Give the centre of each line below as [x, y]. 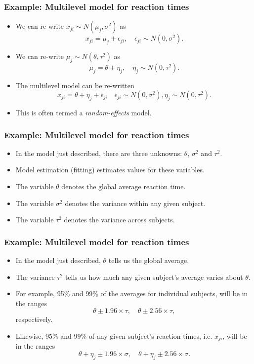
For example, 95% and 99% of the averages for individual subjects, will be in [132, 293]
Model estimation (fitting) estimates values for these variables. [110, 170]
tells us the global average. [149, 260]
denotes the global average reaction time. [124, 186]
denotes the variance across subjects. [119, 220]
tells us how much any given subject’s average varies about [154, 277]
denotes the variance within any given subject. [135, 203]
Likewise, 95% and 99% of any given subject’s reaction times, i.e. [114, 336]
